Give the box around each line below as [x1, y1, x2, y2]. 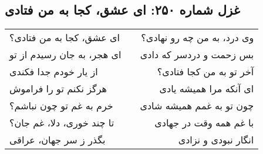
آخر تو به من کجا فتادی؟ [157, 65, 254, 79]
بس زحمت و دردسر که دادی [140, 48, 254, 62]
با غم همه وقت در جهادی [154, 116, 254, 130]
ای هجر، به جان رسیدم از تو [9, 48, 122, 62]
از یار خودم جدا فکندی [9, 65, 98, 79]
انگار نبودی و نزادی [178, 133, 254, 147]
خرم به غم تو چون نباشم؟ [9, 99, 113, 113]
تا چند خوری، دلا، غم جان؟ [9, 116, 114, 130]
